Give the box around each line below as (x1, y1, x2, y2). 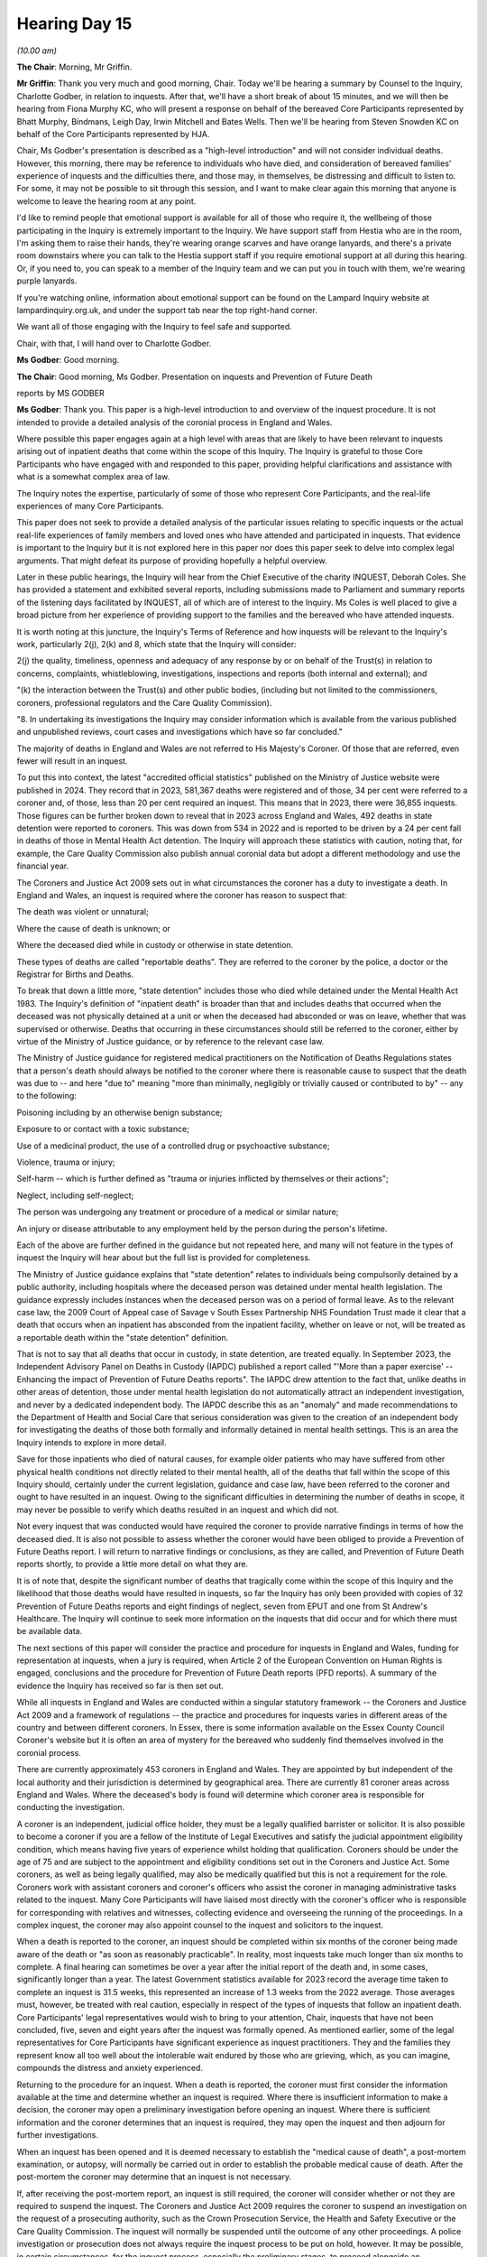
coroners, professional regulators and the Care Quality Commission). (16, 697, 272, 708)
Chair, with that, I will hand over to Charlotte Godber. (16, 338, 212, 348)
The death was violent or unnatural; (16, 906, 149, 917)
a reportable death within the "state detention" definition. (16, 1332, 229, 1342)
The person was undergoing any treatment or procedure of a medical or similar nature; (16, 1206, 339, 1218)
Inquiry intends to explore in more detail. (16, 1436, 167, 1448)
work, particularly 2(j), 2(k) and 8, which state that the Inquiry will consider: (16, 638, 297, 649)
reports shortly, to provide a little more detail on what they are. (16, 1558, 249, 1570)
